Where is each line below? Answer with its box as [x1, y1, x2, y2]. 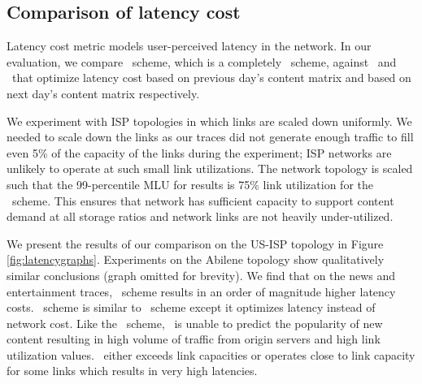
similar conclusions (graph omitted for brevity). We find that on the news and [7, 266, 396, 283]
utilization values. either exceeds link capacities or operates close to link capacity [7, 346, 415, 363]
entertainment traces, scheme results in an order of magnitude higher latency [7, 283, 396, 300]
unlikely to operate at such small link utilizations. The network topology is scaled [7, 160, 413, 177]
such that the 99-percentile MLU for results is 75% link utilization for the [7, 175, 373, 192]
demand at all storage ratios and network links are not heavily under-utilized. [7, 208, 394, 225]
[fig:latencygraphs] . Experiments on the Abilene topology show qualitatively [7, 251, 385, 268]
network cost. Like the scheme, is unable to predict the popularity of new [7, 314, 383, 331]
